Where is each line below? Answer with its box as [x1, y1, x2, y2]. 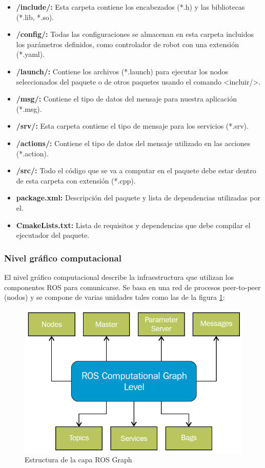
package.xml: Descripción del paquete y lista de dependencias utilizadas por [16, 192, 260, 203]
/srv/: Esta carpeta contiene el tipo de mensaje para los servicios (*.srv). [16, 120, 249, 131]
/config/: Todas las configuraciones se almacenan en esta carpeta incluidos [16, 29, 254, 39]
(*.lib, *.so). [16, 11, 54, 22]
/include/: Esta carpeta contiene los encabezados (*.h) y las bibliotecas [16, 2, 245, 12]
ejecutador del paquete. [16, 230, 90, 240]
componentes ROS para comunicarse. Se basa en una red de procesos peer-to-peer [4, 281, 261, 292]
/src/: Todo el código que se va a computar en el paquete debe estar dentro [16, 165, 256, 176]
